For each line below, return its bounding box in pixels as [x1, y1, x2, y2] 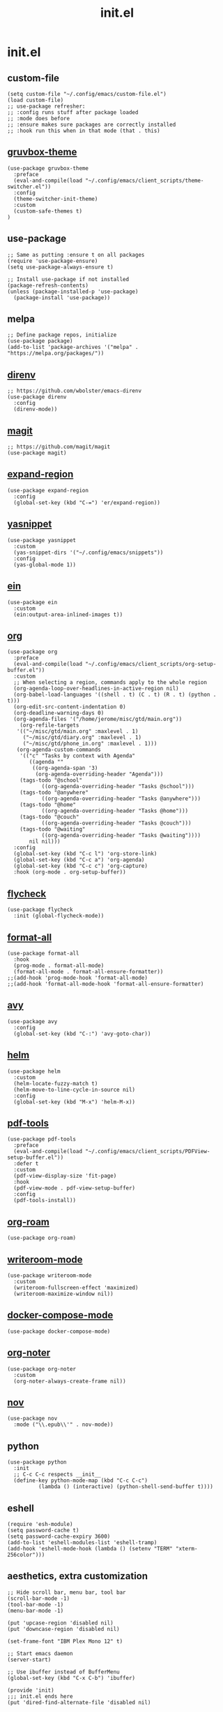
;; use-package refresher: [7, 103, 86, 110]
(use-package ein [7, 599, 58, 606]
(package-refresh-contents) [7, 282, 89, 289]
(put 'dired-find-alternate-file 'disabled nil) [7, 1699, 151, 1706]
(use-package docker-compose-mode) [7, 1327, 111, 1335]
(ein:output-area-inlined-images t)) [13, 611, 123, 618]
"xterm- [175, 1546, 198, 1553]
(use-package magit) [7, 450, 68, 457]
